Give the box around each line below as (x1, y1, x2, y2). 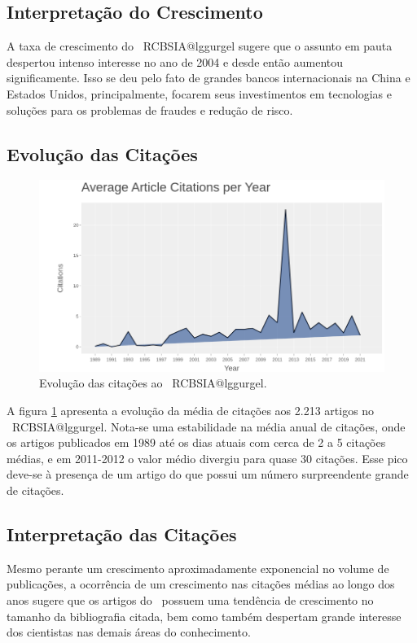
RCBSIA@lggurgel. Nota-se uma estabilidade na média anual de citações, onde (11, 418, 406, 435)
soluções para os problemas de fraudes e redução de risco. (7, 101, 293, 118)
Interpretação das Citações (7, 522, 237, 547)
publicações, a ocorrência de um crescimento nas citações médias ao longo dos (7, 575, 395, 593)
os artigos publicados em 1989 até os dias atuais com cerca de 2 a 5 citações (7, 434, 386, 451)
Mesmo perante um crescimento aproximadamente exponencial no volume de (7, 559, 389, 576)
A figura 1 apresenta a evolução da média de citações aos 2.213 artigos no (7, 402, 375, 419)
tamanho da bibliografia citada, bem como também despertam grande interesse (7, 607, 402, 624)
